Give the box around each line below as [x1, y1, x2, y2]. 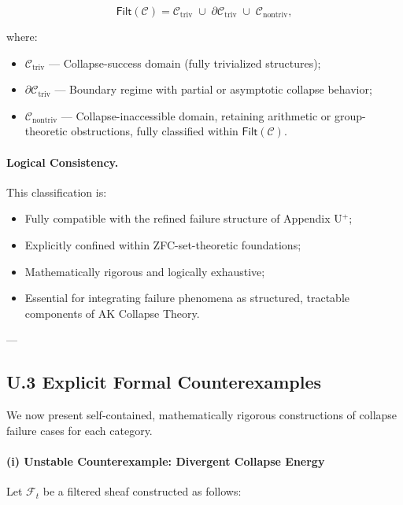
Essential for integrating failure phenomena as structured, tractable [24, 289, 350, 306]
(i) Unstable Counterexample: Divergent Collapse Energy [6, 452, 325, 469]
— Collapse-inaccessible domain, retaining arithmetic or [61, 107, 331, 123]
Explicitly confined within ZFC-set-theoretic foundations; [24, 236, 301, 252]
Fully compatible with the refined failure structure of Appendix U [24, 210, 342, 227]
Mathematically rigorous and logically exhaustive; [24, 263, 265, 279]
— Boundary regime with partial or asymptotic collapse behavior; [54, 81, 372, 98]
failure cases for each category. [6, 422, 153, 438]
